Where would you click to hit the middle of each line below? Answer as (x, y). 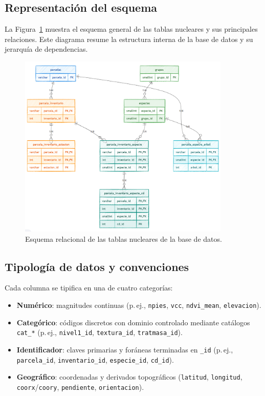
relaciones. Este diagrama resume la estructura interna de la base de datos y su (129, 39)
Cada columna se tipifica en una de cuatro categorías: (89, 288)
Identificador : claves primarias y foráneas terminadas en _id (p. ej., (125, 349)
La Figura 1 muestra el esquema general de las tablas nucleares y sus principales (131, 29)
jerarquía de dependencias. (46, 49)
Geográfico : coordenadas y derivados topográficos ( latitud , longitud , (129, 377)
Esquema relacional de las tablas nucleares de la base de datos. (124, 238)
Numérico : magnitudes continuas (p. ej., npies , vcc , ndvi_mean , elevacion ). (139, 305)
